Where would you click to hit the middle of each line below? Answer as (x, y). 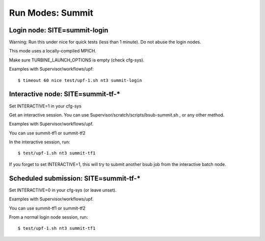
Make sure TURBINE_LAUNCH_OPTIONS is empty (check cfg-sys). (77, 60)
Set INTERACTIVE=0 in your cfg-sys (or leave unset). (63, 190)
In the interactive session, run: (40, 142)
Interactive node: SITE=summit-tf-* (65, 94)
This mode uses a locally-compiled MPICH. (53, 51)
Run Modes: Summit (51, 13)
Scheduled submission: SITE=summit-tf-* (75, 178)
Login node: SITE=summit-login (59, 30)
